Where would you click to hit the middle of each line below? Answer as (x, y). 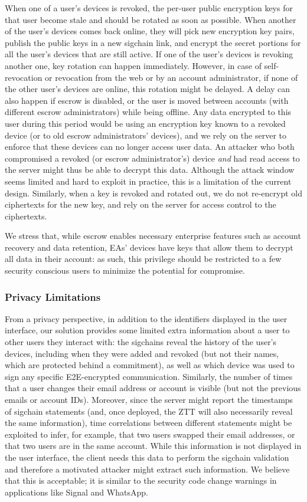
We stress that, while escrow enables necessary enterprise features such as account (153, 236)
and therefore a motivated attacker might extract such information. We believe (147, 469)
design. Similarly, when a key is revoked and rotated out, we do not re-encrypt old (153, 193)
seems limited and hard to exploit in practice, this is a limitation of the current (148, 181)
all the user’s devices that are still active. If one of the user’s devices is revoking (149, 54)
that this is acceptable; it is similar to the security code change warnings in (141, 480)
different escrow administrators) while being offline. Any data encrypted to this (148, 112)
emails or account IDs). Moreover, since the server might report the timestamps (149, 400)
